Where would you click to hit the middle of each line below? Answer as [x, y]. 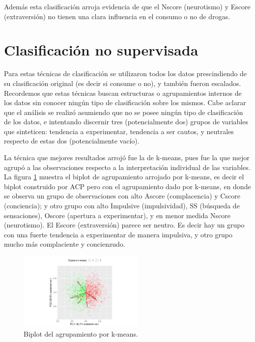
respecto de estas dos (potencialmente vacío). [72, 141]
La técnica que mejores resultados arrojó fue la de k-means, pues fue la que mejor [127, 157]
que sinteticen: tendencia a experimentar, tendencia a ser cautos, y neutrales [119, 131]
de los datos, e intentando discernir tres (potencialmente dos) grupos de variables [126, 122]
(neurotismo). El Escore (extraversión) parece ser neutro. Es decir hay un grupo [124, 225]
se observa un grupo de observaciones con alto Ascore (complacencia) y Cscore [122, 196]
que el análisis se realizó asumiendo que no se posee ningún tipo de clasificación [124, 112]
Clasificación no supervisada [101, 50]
